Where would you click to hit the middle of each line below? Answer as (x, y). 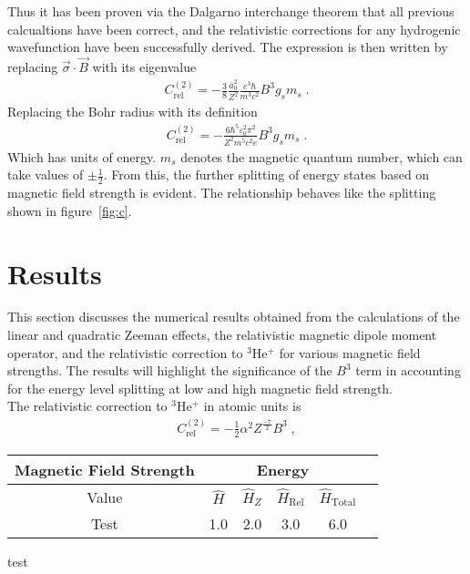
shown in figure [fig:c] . (70, 210)
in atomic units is (252, 406)
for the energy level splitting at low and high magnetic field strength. (200, 388)
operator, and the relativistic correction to (125, 352)
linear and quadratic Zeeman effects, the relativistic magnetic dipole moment (222, 335)
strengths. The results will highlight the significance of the (170, 370)
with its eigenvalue (144, 67)
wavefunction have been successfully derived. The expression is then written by (228, 47)
